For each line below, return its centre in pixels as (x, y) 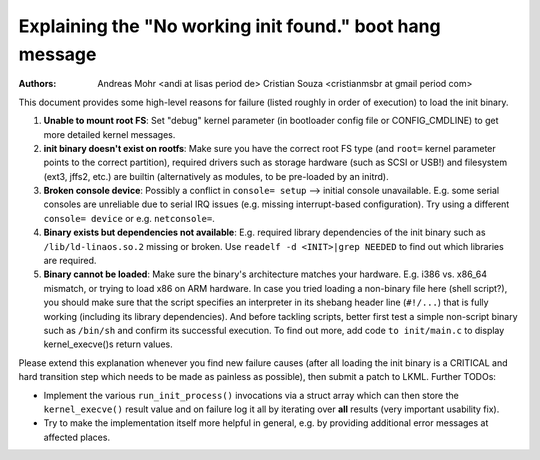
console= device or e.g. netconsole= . (129, 218)
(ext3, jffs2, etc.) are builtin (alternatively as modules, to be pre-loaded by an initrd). (216, 176)
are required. (70, 261)
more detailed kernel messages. (109, 134)
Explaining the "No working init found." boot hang (229, 26)
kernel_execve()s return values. (108, 344)
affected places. (76, 437)
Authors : (37, 84)
